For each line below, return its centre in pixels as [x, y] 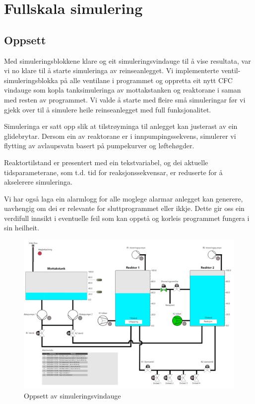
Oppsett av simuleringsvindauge [72, 395]
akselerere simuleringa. [38, 182]
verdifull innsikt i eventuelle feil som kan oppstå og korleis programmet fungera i [127, 218]
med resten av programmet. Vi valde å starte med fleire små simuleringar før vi [125, 99]
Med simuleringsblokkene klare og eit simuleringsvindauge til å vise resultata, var [127, 60]
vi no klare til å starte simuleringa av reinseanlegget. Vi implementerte [112, 70]
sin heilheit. [22, 228]
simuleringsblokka [31, 80]
